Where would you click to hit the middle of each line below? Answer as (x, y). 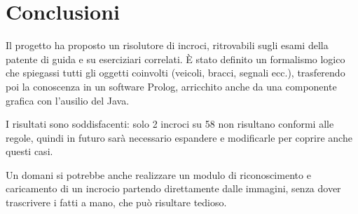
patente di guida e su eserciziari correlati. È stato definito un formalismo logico (175, 59)
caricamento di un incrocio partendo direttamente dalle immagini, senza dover (173, 188)
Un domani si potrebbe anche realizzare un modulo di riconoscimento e (158, 174)
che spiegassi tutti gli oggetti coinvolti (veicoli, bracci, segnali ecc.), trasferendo (175, 73)
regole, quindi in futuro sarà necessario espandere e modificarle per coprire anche (179, 137)
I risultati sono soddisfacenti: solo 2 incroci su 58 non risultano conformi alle (170, 124)
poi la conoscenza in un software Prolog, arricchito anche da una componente (171, 86)
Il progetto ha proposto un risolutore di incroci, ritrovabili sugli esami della (167, 45)
